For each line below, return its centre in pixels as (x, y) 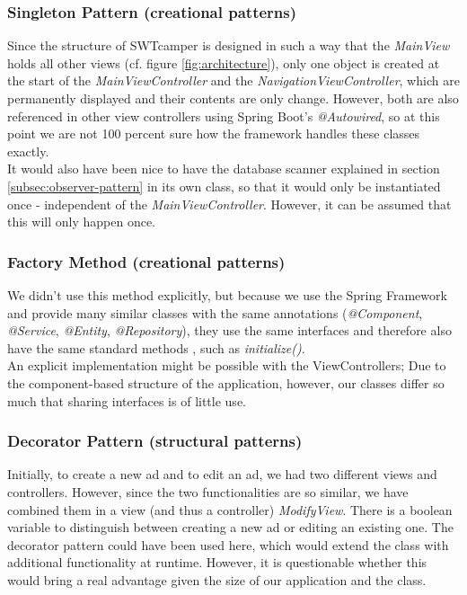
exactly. (28, 151)
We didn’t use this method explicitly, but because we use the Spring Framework (227, 294)
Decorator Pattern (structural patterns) (155, 441)
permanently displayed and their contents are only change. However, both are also (233, 98)
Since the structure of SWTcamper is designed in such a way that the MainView (229, 45)
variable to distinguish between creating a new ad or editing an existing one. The (230, 527)
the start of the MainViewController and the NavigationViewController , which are (233, 80)
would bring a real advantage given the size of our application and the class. (217, 579)
